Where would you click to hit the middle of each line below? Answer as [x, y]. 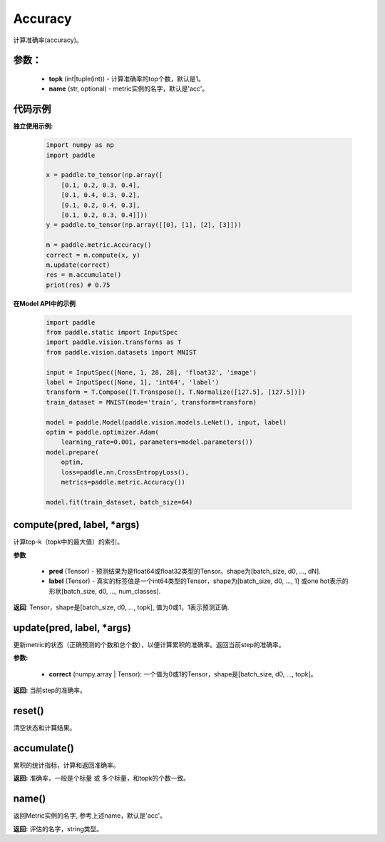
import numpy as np [80, 145]
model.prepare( [72, 452]
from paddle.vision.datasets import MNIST [121, 352]
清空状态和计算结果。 [45, 728]
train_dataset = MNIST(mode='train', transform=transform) [151, 402]
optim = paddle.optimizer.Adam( [103, 432]
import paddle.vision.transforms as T [114, 342]
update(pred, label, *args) [72, 628]
